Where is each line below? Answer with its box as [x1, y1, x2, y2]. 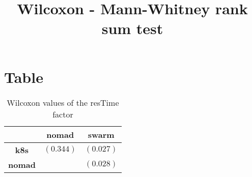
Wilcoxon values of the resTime [7, 96, 119, 108]
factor [52, 108, 73, 120]
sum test [101, 18, 163, 39]
